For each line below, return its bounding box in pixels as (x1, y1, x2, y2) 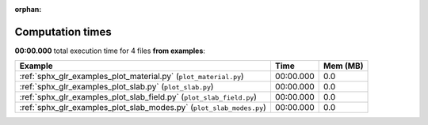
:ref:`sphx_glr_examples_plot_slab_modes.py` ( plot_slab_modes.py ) (19, 102, 267, 113)
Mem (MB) (323, 60, 364, 71)
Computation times (14, 25, 112, 39)
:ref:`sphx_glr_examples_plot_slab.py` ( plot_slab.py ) (19, 81, 214, 93)
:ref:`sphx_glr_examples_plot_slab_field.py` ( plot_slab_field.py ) (19, 92, 258, 103)
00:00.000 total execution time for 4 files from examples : (14, 46, 206, 55)
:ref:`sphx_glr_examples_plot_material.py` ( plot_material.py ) (19, 71, 245, 82)
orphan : (14, 5, 42, 13)
